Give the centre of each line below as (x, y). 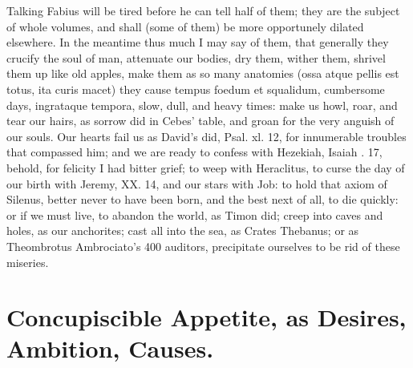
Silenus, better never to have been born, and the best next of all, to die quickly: (202, 199)
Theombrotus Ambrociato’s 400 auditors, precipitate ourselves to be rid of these (203, 246)
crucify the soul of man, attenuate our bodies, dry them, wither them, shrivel (196, 57)
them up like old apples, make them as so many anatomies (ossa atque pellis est (203, 73)
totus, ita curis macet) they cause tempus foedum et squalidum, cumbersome (196, 89)
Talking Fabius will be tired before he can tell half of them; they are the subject (203, 10)
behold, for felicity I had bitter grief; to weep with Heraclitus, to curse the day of (206, 167)
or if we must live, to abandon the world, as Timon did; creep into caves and (195, 214)
